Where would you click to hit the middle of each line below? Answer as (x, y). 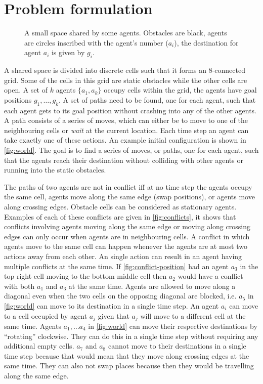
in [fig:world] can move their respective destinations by (173, 326)
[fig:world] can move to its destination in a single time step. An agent (112, 305)
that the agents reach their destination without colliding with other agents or (124, 160)
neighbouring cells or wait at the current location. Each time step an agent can (126, 130)
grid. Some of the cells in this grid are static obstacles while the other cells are (126, 80)
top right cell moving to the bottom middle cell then (85, 276)
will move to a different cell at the (193, 315)
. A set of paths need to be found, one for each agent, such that (157, 99)
